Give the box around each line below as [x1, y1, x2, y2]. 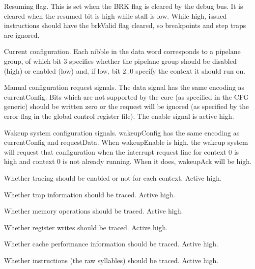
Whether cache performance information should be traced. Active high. [4, 239, 218, 249]
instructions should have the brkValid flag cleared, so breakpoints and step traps [4, 20, 246, 30]
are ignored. [4, 29, 40, 40]
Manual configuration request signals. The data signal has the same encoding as [4, 82, 245, 92]
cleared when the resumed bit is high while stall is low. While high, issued [4, 10, 227, 21]
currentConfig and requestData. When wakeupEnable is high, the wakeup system [4, 137, 248, 147]
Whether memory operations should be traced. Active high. [4, 206, 183, 216]
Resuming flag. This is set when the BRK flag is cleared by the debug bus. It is [4, 1, 243, 11]
